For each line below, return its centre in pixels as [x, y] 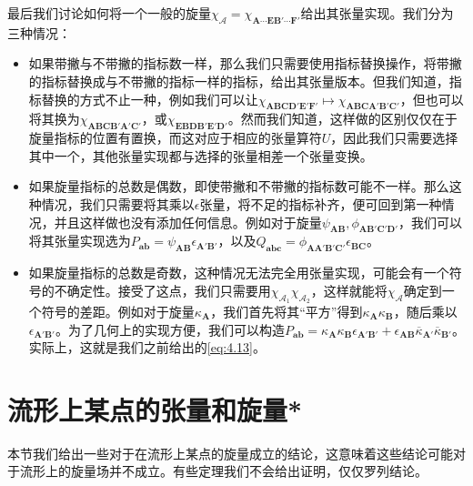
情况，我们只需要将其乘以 [118, 203]
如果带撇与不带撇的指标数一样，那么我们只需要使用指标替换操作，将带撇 [245, 63]
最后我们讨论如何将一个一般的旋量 [109, 13]
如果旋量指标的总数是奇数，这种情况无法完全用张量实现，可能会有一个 [239, 273]
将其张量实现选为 [80, 241]
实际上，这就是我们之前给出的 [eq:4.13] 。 [147, 347]
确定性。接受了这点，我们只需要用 [169, 290]
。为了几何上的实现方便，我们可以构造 [170, 329]
